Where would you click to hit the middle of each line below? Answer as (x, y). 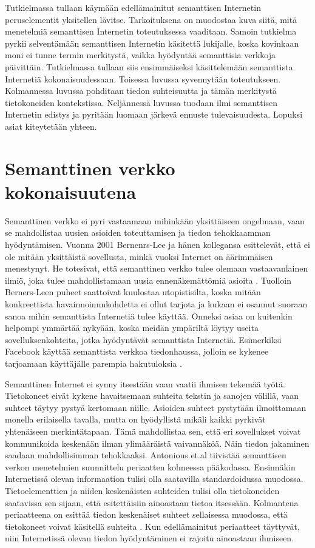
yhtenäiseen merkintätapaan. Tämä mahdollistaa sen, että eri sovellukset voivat (153, 431)
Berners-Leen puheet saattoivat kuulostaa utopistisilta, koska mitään (133, 292)
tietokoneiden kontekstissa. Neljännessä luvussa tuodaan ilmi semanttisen (141, 102)
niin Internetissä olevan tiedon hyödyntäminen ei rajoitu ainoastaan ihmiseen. (150, 538)
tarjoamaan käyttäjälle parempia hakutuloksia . (93, 363)
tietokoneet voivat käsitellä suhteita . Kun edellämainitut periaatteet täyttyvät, (152, 526)
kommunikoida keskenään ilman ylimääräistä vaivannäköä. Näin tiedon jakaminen (157, 443)
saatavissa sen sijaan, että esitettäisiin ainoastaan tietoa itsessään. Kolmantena (152, 502)
